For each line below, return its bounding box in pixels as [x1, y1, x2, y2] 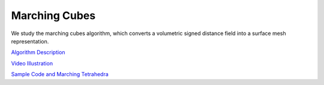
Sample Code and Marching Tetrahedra [11, 71, 109, 78]
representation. [11, 37, 49, 45]
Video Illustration [11, 59, 53, 67]
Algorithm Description [11, 49, 65, 56]
